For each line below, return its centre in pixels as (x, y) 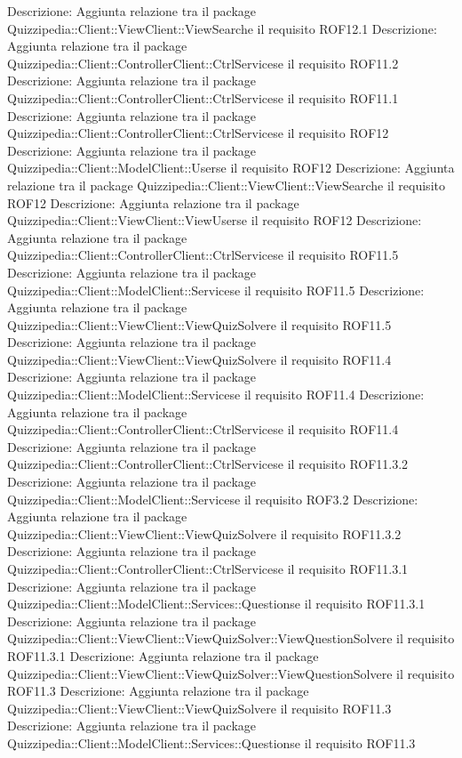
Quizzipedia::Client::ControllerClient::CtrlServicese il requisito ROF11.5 (203, 255)
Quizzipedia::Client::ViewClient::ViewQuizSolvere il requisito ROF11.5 (199, 324)
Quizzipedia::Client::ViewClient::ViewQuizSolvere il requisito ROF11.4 (199, 359)
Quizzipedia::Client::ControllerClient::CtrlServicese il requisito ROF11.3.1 (208, 568)
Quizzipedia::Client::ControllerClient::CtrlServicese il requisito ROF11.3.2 (208, 464)
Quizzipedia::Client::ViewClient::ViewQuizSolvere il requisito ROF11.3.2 (204, 533)
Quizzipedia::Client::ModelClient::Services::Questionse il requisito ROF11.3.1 (216, 604)
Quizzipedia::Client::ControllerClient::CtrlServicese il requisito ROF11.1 (203, 97)
